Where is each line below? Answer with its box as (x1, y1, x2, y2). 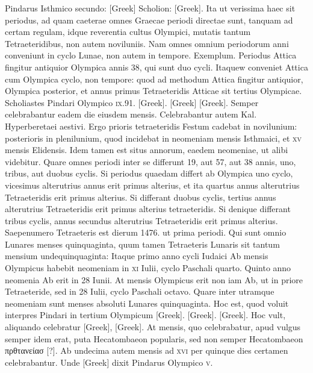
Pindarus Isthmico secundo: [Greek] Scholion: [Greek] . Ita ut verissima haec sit (5, 2, 296, 14)
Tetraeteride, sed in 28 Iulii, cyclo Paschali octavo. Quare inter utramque (5, 285, 274, 298)
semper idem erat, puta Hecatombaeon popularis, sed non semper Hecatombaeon (5, 332, 303, 345)
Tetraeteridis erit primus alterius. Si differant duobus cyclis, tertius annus (5, 190, 276, 203)
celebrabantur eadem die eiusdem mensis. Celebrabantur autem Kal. (5, 108, 257, 121)
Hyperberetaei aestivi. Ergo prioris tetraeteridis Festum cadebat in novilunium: (5, 119, 297, 132)
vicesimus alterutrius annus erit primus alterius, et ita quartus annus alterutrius (5, 178, 300, 191)
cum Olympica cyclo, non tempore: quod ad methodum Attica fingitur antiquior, (5, 72, 303, 85)
